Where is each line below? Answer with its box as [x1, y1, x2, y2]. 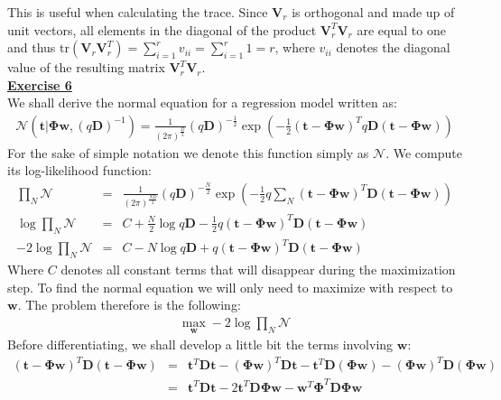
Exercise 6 [7, 75, 72, 94]
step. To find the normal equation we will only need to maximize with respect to [7, 277, 453, 296]
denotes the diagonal [336, 38, 450, 57]
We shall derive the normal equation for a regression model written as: [7, 93, 397, 112]
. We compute [385, 143, 462, 162]
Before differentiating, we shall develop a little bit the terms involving [7, 335, 394, 354]
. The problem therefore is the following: [17, 295, 241, 314]
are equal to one [357, 20, 446, 39]
